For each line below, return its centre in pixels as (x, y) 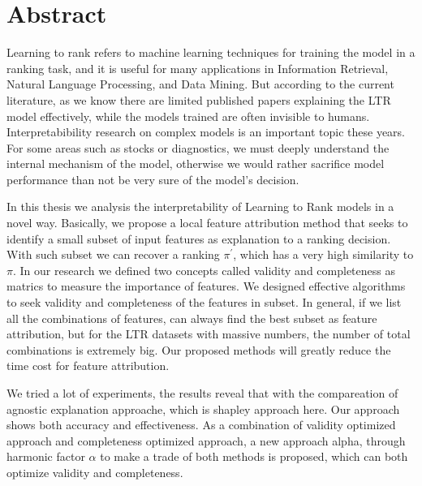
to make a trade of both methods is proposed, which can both (254, 456)
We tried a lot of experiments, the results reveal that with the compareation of (202, 393)
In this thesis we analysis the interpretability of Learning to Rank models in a (200, 206)
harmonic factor (46, 456)
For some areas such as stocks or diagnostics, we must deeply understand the (198, 147)
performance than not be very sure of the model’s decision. (153, 179)
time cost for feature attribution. (88, 366)
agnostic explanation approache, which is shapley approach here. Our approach (203, 409)
